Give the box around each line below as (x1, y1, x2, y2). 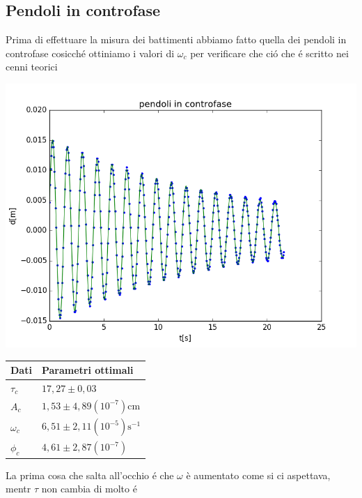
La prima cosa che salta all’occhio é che (6, 467, 174, 482)
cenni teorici (6, 59, 58, 74)
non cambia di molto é (41, 481, 137, 496)
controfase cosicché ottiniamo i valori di (6, 45, 175, 60)
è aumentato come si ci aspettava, (186, 467, 331, 482)
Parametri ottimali (41, 363, 134, 377)
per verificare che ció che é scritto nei (190, 45, 349, 60)
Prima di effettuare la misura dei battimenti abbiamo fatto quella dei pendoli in (6, 32, 347, 47)
